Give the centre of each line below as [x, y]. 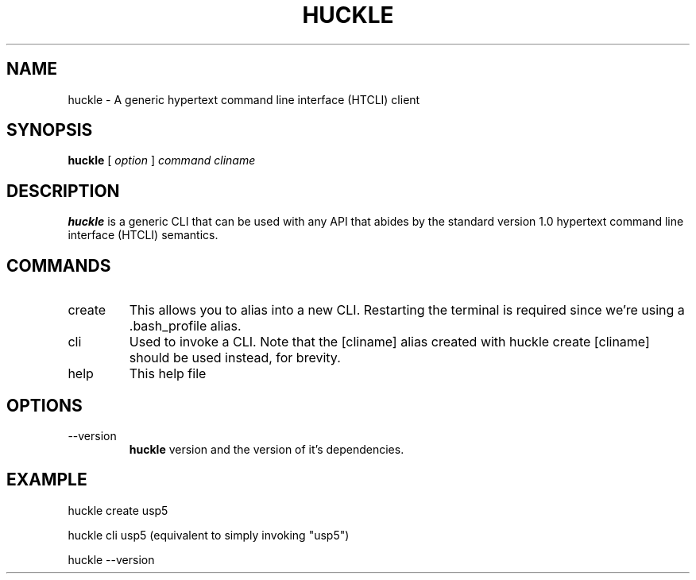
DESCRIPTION [63, 191]
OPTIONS [44, 405]
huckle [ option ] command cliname [162, 160]
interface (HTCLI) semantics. [143, 235]
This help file [168, 374]
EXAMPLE [47, 480]
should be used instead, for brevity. [235, 358]
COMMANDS [59, 265]
